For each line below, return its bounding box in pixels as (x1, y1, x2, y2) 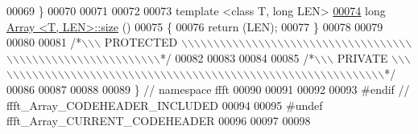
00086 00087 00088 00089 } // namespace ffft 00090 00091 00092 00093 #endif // (6, 80, 410, 97)
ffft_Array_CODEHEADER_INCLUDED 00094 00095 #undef (6, 96, 323, 113)
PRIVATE (337, 49, 388, 66)
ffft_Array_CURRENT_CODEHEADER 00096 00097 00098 (6, 112, 311, 129)
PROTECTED (104, 34, 178, 51)
